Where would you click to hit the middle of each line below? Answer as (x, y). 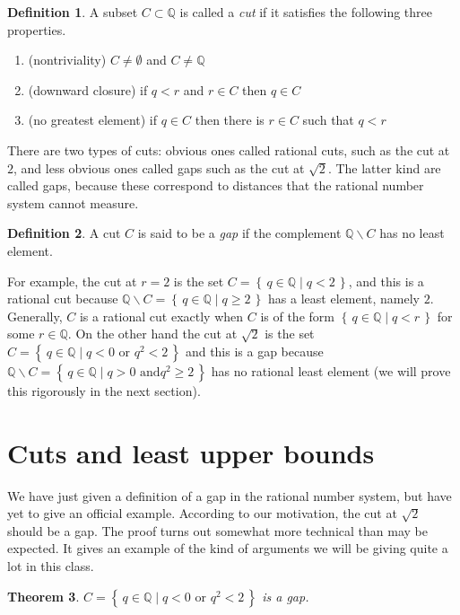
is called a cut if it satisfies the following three (306, 12)
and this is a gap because (254, 351)
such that (328, 120)
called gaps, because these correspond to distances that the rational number (216, 185)
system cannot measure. (73, 202)
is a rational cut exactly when (161, 316)
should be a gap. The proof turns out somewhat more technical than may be (217, 530)
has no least (412, 233)
